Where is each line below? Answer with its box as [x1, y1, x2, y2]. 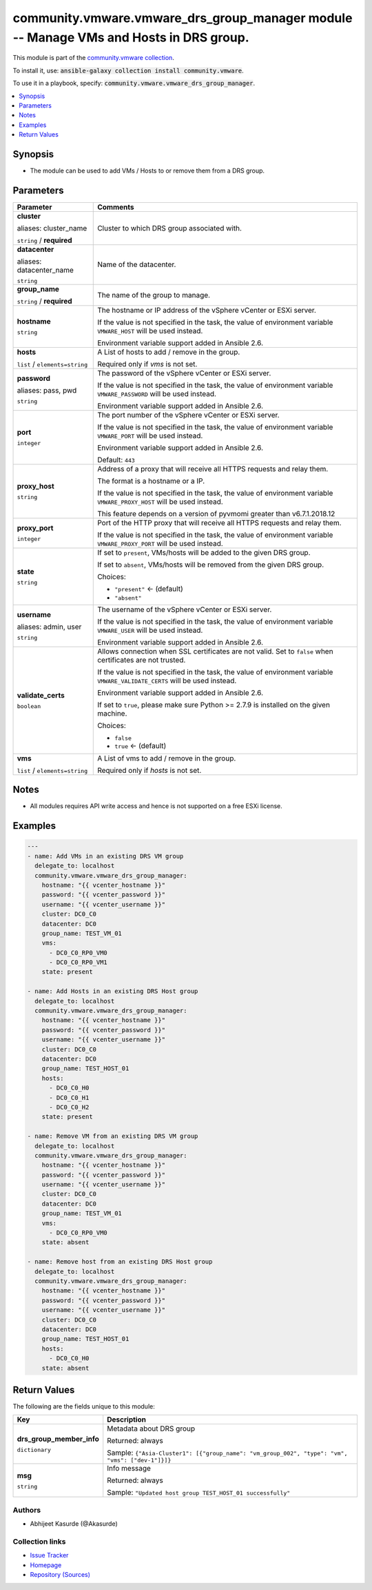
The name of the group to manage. [97, 290, 210, 300]
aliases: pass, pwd [17, 386, 77, 395]
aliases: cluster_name [17, 223, 87, 233]
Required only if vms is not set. [97, 359, 198, 369]
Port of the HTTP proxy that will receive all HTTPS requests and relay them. [97, 518, 342, 527]
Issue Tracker [30, 1551, 69, 1560]
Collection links [12, 1536, 66, 1546]
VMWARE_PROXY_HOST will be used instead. [97, 497, 223, 507]
